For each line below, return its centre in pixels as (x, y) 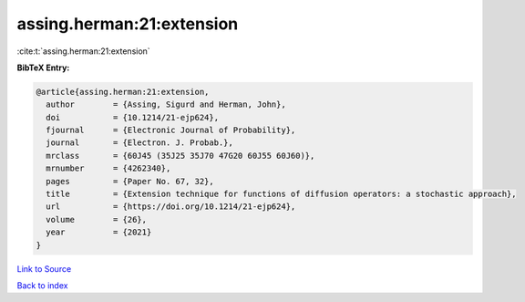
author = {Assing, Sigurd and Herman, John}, (166, 104)
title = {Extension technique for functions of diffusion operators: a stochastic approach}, (281, 194)
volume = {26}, (97, 219)
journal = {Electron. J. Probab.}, (140, 143)
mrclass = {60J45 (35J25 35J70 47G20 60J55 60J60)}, (180, 156)
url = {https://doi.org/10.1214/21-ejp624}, (171, 207)
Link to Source (44, 268)
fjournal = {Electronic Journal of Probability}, (171, 130)
